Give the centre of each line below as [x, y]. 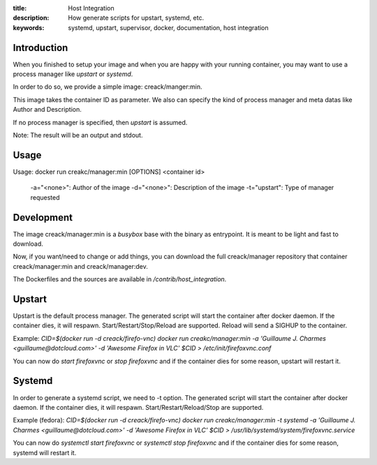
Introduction [40, 48]
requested [45, 197]
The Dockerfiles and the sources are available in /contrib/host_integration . [120, 279]
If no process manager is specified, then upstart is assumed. [100, 122]
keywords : [29, 27]
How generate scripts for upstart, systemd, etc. [136, 18]
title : [20, 8]
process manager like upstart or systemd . [73, 74]
